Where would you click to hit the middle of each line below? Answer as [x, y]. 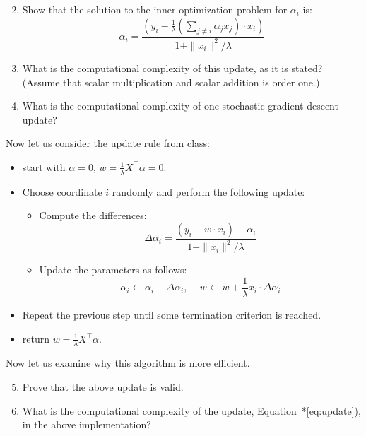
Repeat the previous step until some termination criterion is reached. [172, 314]
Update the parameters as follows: [113, 270]
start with [44, 166]
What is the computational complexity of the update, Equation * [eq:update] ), [191, 410]
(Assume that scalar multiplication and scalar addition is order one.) [171, 82]
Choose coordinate [62, 191]
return [36, 338]
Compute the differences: [93, 215]
